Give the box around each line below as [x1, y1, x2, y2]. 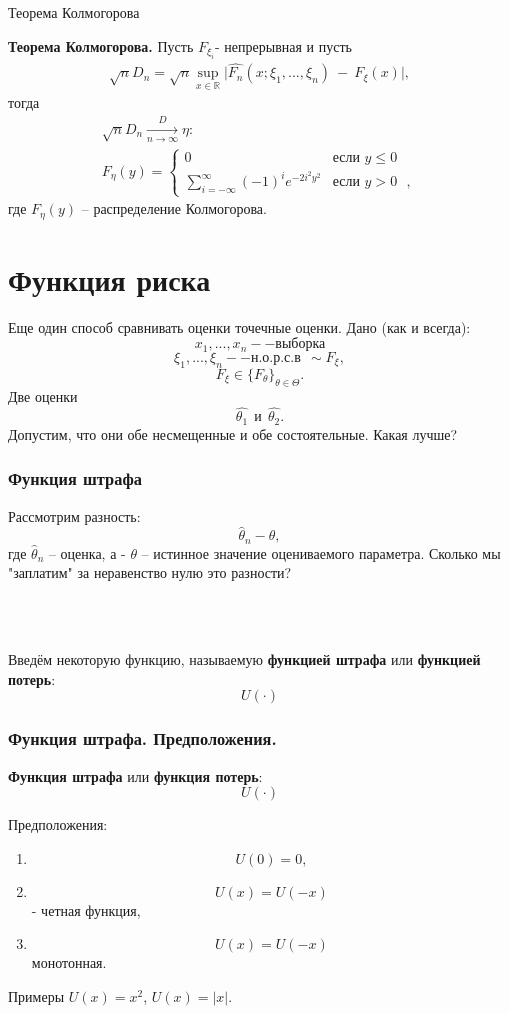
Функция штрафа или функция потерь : [8, 765, 263, 786]
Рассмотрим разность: [8, 505, 141, 526]
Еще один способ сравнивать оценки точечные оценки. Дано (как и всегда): [8, 316, 471, 337]
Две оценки [8, 385, 78, 406]
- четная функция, [31, 899, 141, 920]
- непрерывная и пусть [215, 35, 352, 56]
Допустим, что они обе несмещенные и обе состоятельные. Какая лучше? [8, 423, 458, 444]
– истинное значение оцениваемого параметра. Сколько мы [141, 542, 501, 563]
